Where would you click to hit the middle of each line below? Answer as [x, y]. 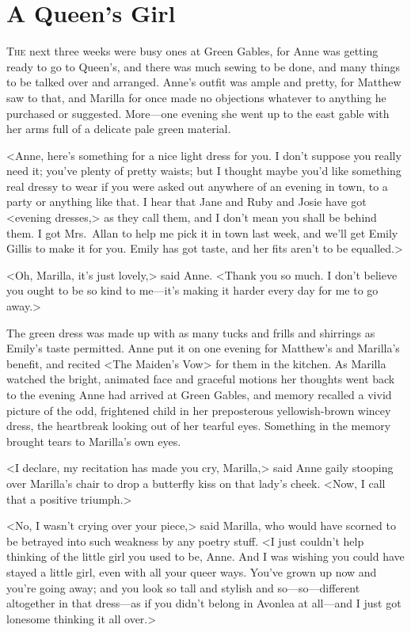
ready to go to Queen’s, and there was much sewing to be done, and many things [203, 66]
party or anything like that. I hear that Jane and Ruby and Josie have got [186, 202]
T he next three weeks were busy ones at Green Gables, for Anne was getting [192, 51]
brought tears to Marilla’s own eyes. [94, 441]
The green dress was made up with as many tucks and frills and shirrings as [191, 332]
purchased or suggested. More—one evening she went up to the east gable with [198, 113]
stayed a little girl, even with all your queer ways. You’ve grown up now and [192, 571]
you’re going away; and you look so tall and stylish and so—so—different [183, 587]
